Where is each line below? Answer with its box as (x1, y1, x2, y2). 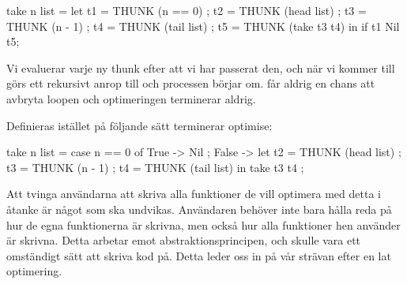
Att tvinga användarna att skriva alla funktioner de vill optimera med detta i (6, 185, 381, 202)
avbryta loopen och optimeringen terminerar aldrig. (6, 90, 256, 106)
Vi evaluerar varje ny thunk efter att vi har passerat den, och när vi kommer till (6, 59, 395, 76)
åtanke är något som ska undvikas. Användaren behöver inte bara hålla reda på (6, 200, 392, 217)
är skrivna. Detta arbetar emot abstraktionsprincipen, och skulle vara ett (6, 232, 361, 248)
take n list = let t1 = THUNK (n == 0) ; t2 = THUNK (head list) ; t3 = (6, 2, 367, 18)
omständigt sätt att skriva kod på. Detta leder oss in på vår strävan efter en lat (6, 247, 391, 263)
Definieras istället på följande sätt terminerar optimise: (6, 117, 273, 133)
